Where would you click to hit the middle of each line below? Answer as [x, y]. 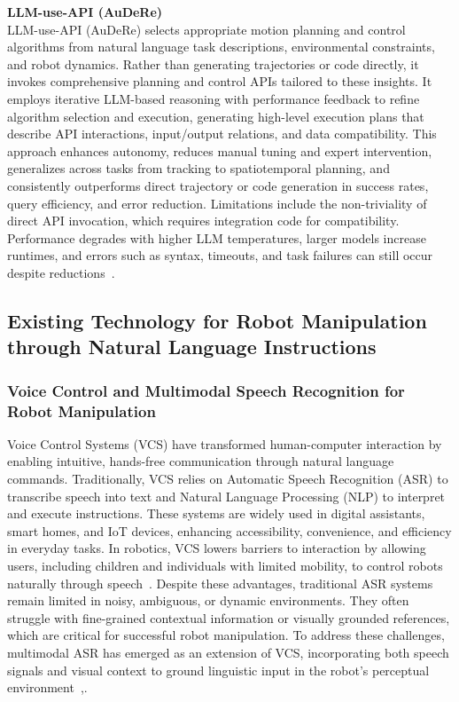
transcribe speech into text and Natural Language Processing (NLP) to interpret [226, 496]
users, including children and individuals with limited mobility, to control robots [225, 565]
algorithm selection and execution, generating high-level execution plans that [216, 116]
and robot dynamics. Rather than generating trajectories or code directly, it [213, 63]
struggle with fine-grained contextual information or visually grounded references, [229, 617]
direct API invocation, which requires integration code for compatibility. [203, 221]
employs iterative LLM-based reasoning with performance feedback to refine [214, 98]
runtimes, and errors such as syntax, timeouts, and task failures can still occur [220, 255]
